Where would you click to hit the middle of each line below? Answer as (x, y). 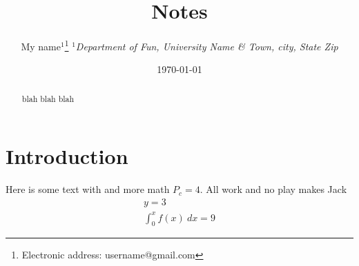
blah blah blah (48, 98)
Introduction (67, 156)
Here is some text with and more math (88, 189)
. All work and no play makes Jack (273, 189)
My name (41, 46)
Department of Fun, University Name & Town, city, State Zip (207, 46)
